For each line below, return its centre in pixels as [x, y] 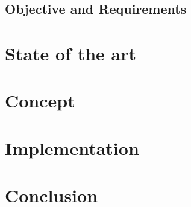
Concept [40, 100]
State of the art [71, 53]
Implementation [72, 148]
